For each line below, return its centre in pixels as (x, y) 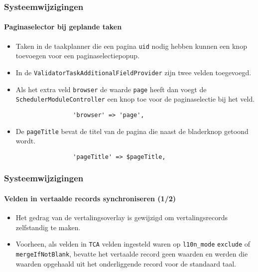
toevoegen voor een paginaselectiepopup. (78, 56)
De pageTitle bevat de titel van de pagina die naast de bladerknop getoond (132, 131)
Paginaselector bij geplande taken (63, 27)
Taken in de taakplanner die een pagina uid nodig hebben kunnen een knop (131, 46)
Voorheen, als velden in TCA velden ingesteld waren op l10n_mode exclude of (133, 244)
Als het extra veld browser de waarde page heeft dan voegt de (111, 89)
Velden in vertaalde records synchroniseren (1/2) (90, 198)
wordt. (26, 141)
